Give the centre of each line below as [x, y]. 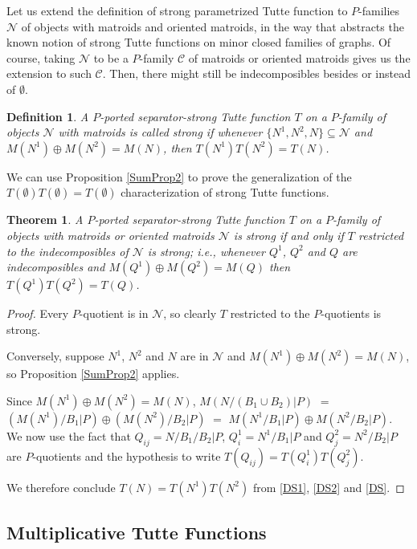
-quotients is [351, 313]
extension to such [49, 73]
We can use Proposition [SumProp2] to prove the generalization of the [179, 176]
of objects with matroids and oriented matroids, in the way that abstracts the [213, 26]
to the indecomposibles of [67, 251]
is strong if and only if [288, 235]
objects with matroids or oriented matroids [110, 235]
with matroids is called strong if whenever [160, 132]
